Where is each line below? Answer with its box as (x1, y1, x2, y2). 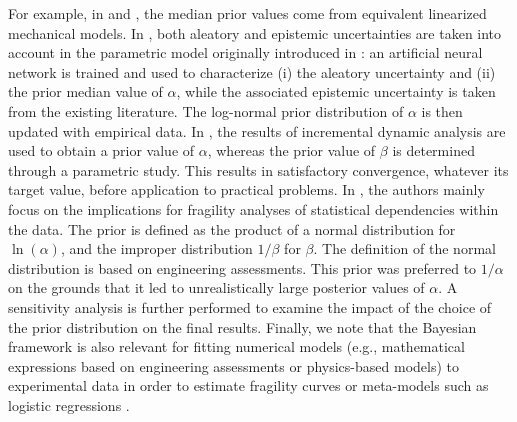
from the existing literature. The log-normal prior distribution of (8, 100, 404, 121)
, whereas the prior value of (207, 140, 376, 161)
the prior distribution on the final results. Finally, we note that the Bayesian (8, 316, 477, 337)
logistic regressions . (8, 394, 130, 415)
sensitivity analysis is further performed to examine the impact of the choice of (8, 296, 492, 317)
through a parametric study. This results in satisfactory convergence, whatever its (8, 159, 509, 180)
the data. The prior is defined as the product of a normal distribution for (8, 218, 456, 239)
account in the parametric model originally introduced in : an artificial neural (8, 42, 483, 63)
